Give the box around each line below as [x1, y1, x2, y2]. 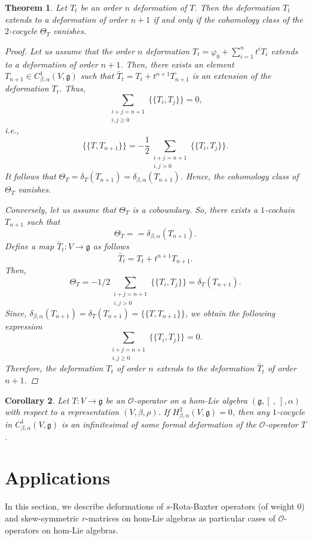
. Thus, [59, 82, 86, 94]
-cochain [264, 203, 295, 215]
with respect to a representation [5, 405, 120, 418]
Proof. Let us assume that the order [5, 44, 135, 57]
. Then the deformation [194, 1, 280, 13]
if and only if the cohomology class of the [153, 13, 303, 25]
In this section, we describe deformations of [5, 500, 164, 512]
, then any [232, 405, 270, 418]
